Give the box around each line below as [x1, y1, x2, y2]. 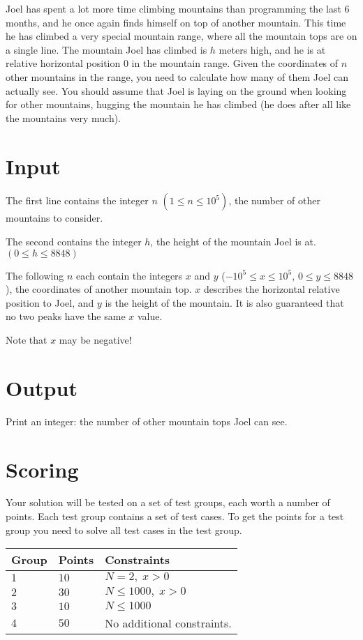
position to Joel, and [6, 295, 94, 310]
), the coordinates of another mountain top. [6, 282, 192, 296]
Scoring [6, 455, 79, 483]
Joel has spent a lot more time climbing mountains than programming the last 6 [6, 1, 350, 15]
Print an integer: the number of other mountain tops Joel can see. [6, 413, 288, 428]
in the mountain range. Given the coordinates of [131, 56, 339, 70]
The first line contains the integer [6, 193, 149, 208]
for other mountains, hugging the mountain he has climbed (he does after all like [6, 97, 351, 112]
